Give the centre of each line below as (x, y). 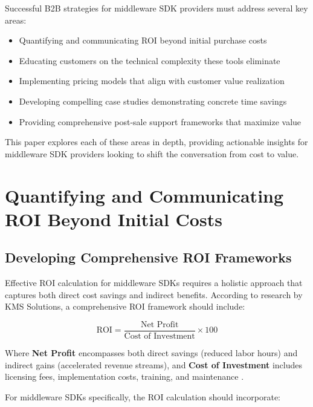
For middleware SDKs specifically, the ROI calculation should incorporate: (143, 396)
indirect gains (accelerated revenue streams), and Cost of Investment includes (154, 364)
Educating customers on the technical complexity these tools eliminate (150, 60)
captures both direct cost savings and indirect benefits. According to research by (154, 294)
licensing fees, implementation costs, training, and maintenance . (124, 376)
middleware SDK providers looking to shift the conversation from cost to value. (152, 153)
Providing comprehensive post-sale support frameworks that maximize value (160, 121)
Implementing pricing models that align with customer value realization (152, 81)
